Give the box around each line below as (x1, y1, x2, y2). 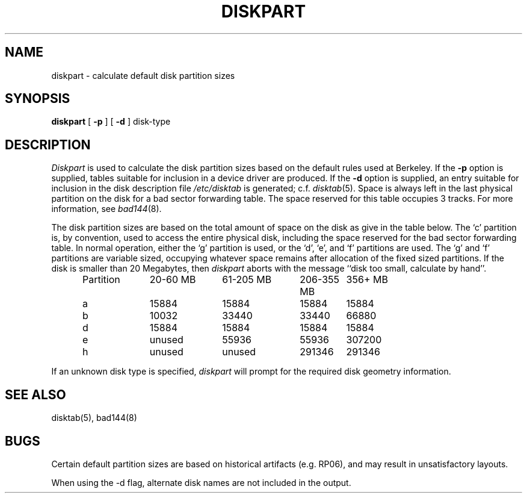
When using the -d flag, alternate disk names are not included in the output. (51, 477, 351, 488)
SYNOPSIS (5, 91, 70, 107)
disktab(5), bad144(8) (51, 412, 137, 423)
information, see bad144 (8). (51, 204, 162, 214)
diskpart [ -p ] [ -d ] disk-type (51, 116, 171, 127)
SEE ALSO (5, 387, 66, 402)
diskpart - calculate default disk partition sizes (51, 70, 235, 81)
